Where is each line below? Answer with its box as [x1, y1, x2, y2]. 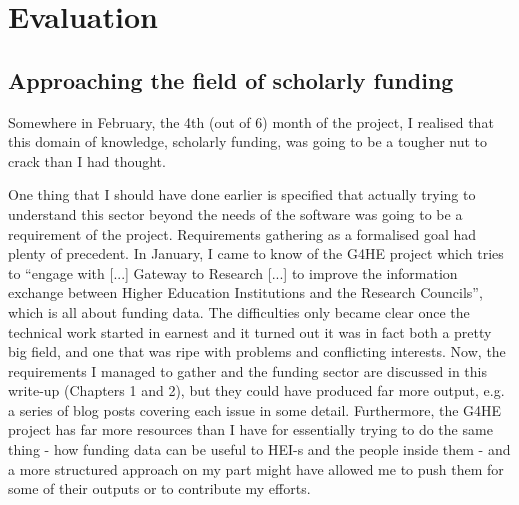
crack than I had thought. [8, 150, 166, 171]
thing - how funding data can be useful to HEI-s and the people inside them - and [8, 439, 511, 460]
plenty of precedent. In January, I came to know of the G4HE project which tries [8, 243, 504, 264]
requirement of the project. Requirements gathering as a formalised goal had [8, 223, 477, 244]
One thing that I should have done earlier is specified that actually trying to [8, 184, 476, 205]
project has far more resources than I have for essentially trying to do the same [8, 419, 493, 440]
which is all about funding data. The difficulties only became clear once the [8, 301, 470, 322]
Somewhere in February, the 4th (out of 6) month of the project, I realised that [8, 111, 494, 132]
